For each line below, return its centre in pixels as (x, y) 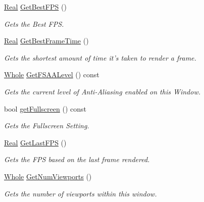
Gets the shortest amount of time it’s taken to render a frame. (100, 57)
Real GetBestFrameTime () (46, 41)
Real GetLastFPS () (35, 142)
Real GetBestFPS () (35, 7)
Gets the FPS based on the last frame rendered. (77, 159)
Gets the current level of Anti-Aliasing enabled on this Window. (102, 91)
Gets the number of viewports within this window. (81, 193)
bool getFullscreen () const (45, 108)
